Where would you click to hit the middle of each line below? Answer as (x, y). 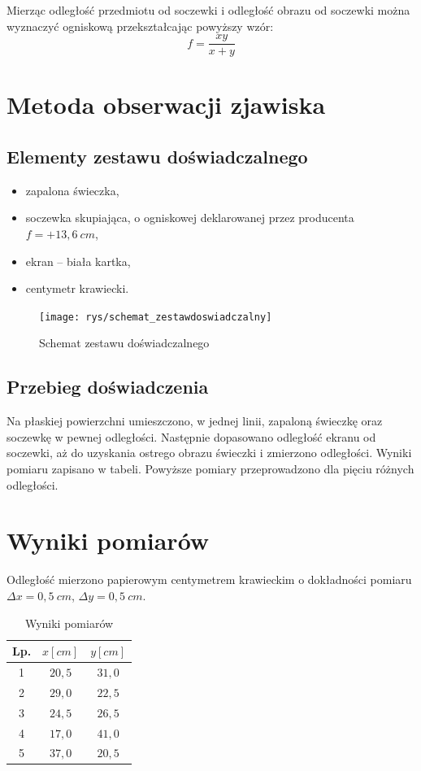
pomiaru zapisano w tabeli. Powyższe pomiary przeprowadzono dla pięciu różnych (210, 469)
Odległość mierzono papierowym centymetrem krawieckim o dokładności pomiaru (209, 579)
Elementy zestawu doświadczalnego (157, 157)
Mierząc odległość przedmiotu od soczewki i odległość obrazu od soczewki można (208, 10)
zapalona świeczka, (72, 190)
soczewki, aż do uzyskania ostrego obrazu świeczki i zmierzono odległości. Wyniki (209, 453)
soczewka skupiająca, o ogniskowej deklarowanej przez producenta (190, 218)
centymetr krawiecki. (77, 288)
